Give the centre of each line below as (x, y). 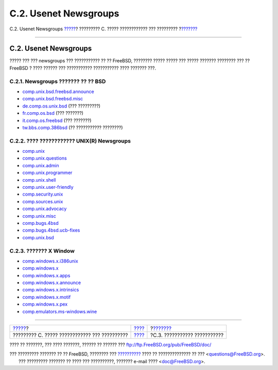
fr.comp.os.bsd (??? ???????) (53, 113)
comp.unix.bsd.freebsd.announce (58, 91)
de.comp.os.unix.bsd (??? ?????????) (61, 106)
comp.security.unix (43, 194)
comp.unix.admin (41, 165)
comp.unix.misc (39, 216)
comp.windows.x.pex (45, 304)
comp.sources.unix (43, 201)
